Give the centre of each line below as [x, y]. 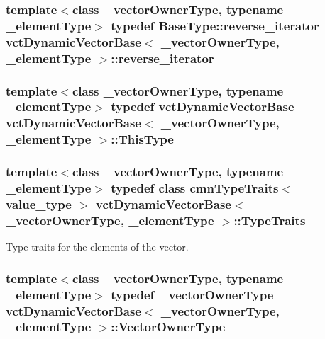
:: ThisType [142, 139]
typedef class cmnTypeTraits [195, 188]
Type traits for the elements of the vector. [97, 247]
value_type [39, 203]
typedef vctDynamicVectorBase [203, 107]
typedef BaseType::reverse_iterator [215, 25]
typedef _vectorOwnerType [192, 294]
